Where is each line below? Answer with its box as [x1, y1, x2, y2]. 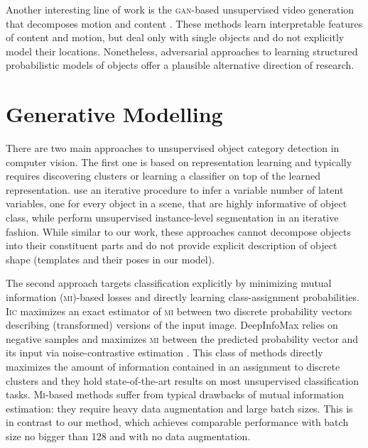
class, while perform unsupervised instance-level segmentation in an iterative [6, 210, 339, 225]
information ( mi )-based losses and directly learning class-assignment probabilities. [6, 290, 359, 305]
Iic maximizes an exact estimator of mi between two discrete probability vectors [6, 303, 352, 318]
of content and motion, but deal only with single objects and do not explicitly [6, 30, 345, 45]
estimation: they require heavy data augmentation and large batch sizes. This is [6, 400, 353, 415]
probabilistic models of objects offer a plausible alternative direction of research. [6, 58, 355, 72]
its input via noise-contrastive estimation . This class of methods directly [6, 345, 323, 360]
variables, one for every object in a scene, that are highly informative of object [6, 196, 347, 211]
